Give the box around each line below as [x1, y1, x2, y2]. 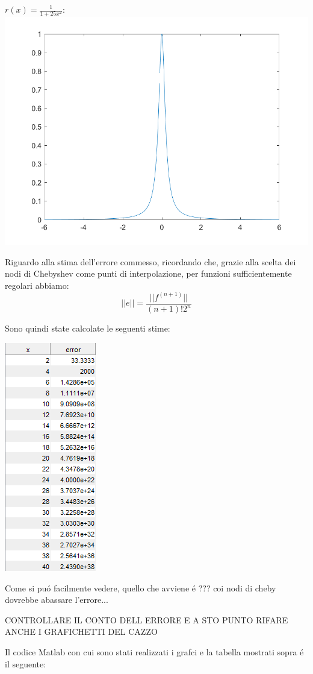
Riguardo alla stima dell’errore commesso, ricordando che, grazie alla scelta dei [5, 255, 296, 268]
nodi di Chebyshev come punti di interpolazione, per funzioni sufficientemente [5, 267, 292, 280]
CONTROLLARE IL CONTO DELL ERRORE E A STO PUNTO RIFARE [5, 613, 288, 626]
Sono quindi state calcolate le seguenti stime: [5, 322, 170, 335]
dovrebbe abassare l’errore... [5, 593, 108, 606]
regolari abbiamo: [5, 279, 69, 291]
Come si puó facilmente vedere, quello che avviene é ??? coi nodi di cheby [5, 581, 276, 594]
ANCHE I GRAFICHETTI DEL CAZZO [5, 625, 158, 638]
